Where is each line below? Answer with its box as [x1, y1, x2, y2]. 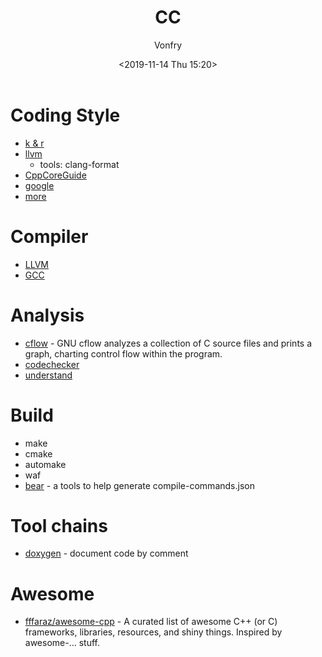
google [24, 179, 55, 191]
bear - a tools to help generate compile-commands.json [24, 479, 255, 491]
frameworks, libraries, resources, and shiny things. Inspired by [24, 626, 283, 638]
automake [24, 458, 67, 470]
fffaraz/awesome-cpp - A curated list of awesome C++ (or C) [24, 616, 278, 628]
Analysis [10, 304, 85, 326]
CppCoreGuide [24, 169, 87, 181]
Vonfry [153, 39, 183, 51]
